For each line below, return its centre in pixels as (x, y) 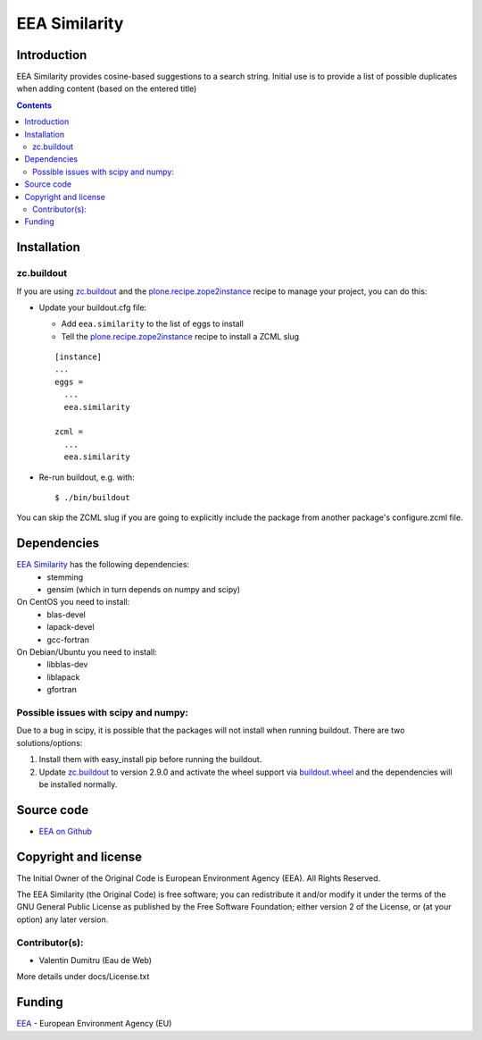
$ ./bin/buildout (92, 497)
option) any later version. (62, 919)
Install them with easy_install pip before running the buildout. (150, 759)
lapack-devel (71, 627)
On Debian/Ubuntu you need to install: (87, 652)
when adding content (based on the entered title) (107, 88)
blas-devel (66, 614)
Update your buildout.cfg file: (93, 307)
